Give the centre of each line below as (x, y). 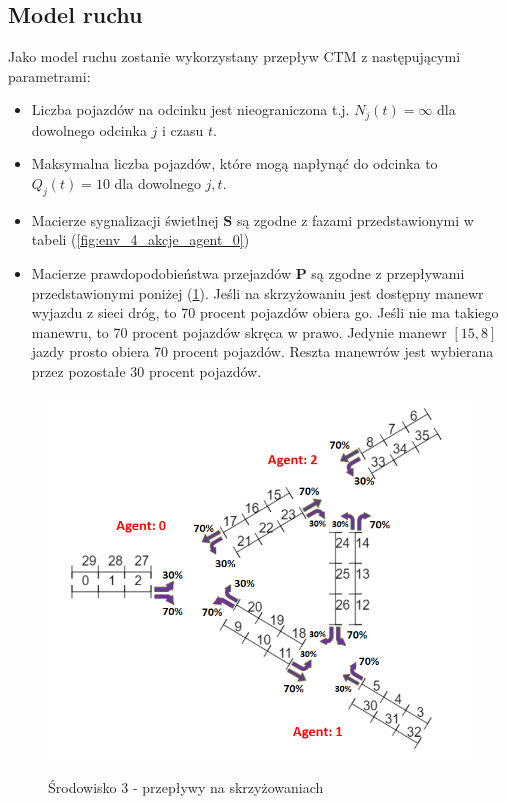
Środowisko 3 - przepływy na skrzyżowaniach (186, 787)
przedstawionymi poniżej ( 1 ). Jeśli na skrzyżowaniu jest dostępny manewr (257, 292)
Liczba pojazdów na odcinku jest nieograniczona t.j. (190, 109)
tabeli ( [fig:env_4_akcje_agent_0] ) (140, 239)
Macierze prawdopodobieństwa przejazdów (161, 273)
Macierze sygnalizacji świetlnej (125, 219)
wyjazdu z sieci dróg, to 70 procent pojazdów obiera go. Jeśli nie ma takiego (265, 312)
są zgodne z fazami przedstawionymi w (355, 219)
